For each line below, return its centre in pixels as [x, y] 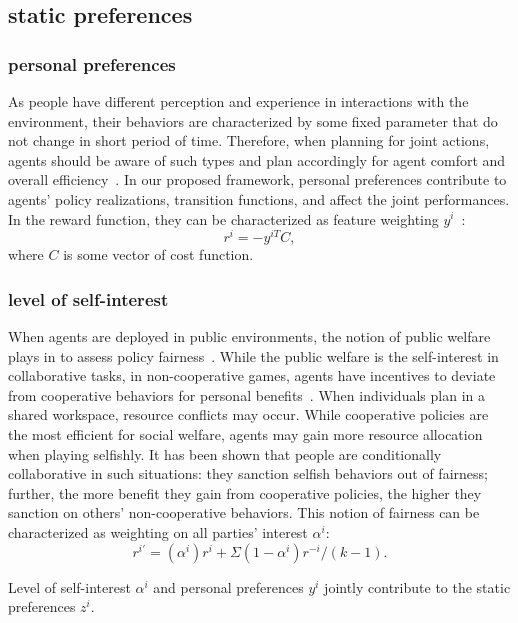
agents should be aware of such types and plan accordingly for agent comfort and [257, 159]
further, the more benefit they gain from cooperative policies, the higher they [245, 492]
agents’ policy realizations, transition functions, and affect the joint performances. [259, 198]
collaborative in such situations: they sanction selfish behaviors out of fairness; [248, 473]
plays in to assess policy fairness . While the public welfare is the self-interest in [253, 355]
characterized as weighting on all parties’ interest [158, 531]
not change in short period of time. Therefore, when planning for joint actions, [249, 140]
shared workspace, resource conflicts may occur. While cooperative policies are [248, 414]
